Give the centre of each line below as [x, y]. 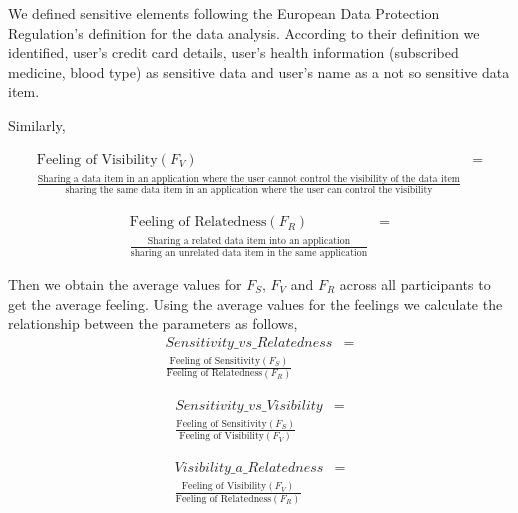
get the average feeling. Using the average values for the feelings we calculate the [255, 303]
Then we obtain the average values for [125, 283]
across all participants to [415, 283]
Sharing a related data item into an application [249, 241]
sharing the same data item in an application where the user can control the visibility [249, 190]
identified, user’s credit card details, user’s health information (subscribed [233, 52]
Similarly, [37, 124]
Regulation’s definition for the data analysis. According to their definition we [244, 32]
